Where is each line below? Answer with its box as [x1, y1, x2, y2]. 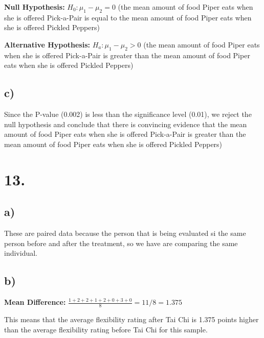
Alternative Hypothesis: [4, 39, 90, 50]
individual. [4, 248, 37, 258]
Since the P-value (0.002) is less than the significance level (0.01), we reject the [4, 109, 252, 119]
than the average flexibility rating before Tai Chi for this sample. [4, 324, 208, 334]
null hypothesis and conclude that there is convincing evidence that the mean [4, 118, 247, 129]
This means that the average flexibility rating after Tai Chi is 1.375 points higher [4, 313, 259, 324]
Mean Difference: [4, 297, 66, 307]
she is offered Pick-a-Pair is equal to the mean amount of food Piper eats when [4, 12, 252, 22]
